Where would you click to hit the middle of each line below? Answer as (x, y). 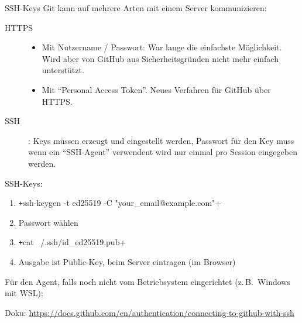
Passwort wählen (48, 222)
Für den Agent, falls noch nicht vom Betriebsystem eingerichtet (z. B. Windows (147, 281)
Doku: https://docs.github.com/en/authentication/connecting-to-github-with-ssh (150, 312)
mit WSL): (24, 293)
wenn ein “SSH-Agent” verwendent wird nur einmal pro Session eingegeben (163, 152)
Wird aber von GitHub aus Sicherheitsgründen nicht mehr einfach (160, 58)
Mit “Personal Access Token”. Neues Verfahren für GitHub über (156, 89)
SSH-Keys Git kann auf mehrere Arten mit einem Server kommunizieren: (136, 8)
